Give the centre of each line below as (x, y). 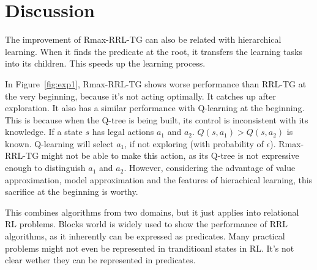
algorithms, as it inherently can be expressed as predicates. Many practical (145, 236)
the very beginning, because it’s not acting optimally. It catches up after (140, 96)
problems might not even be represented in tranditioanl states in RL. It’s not (150, 248)
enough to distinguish (45, 168)
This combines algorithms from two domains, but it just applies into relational (152, 212)
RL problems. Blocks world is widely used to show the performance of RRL (147, 224)
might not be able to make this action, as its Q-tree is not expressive (170, 155)
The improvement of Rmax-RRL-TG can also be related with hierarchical (143, 39)
